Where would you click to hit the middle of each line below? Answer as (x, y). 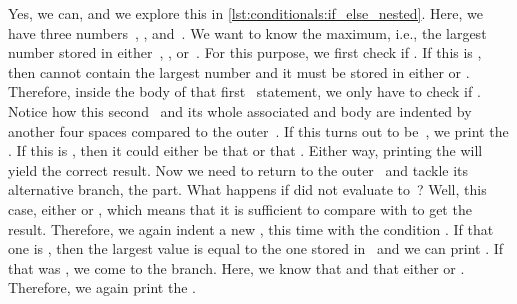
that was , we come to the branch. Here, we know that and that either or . (236, 267)
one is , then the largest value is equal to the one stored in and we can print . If (256, 248)
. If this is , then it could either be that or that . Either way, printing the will (245, 150)
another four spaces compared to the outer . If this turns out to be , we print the (258, 130)
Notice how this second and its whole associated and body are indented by (240, 110)
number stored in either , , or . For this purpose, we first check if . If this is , (245, 52)
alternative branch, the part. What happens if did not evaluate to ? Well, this (247, 189)
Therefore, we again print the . (102, 287)
